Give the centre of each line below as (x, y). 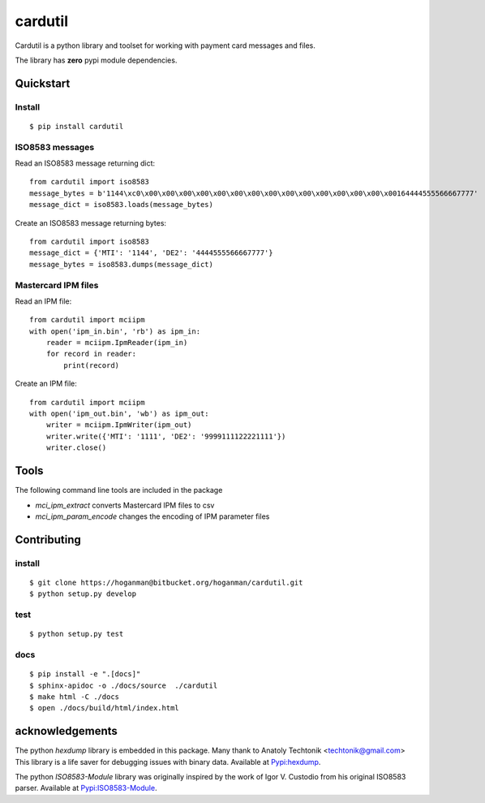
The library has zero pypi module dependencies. (96, 60)
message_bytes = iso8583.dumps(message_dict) (122, 264)
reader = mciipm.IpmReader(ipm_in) (117, 343)
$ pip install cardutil (77, 126)
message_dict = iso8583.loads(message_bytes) (122, 205)
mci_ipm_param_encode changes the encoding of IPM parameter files (152, 516)
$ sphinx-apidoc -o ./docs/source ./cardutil (124, 685)
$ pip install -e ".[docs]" (85, 674)
